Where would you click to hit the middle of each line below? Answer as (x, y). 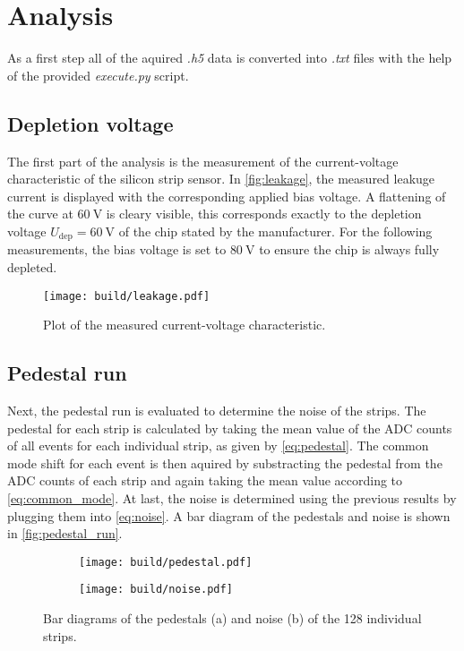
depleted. (32, 266)
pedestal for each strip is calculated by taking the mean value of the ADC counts (230, 428)
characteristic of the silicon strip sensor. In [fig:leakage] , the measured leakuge (221, 179)
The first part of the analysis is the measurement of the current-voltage (203, 161)
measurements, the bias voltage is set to (117, 249)
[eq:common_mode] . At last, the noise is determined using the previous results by (232, 497)
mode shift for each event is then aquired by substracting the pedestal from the (225, 463)
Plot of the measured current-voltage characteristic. (185, 325)
